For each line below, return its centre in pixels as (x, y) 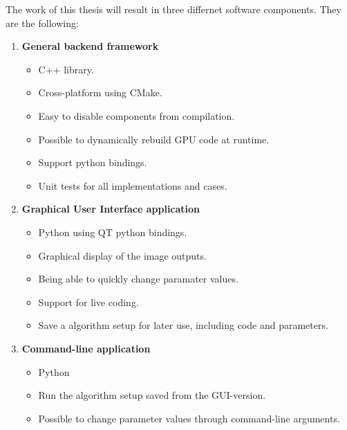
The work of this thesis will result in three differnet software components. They (173, 9)
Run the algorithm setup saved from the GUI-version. (152, 395)
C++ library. (66, 69)
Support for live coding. (88, 302)
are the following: (42, 23)
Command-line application (86, 348)
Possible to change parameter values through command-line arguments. (189, 418)
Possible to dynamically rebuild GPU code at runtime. (154, 139)
